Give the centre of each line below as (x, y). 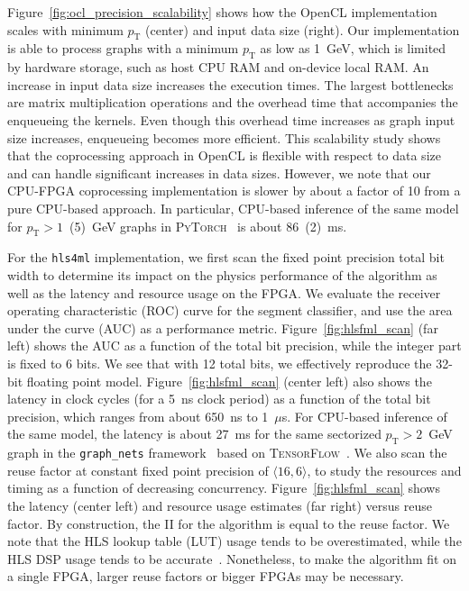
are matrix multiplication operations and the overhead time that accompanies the (233, 102)
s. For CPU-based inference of (364, 416)
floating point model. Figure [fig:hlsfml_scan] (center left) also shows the (229, 381)
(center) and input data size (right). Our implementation (303, 29)
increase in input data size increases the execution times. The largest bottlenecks (230, 84)
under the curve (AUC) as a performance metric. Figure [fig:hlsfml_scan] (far (223, 327)
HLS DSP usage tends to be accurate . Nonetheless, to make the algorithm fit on (232, 558)
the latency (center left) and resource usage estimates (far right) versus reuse (220, 505)
